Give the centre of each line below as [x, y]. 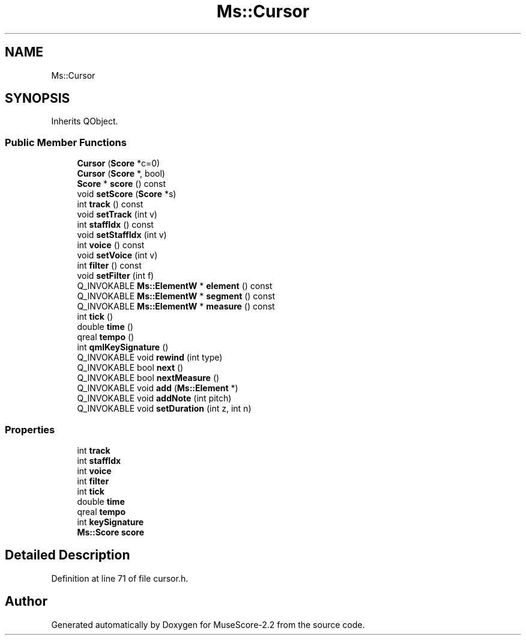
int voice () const [111, 245]
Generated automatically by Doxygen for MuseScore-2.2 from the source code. [208, 624]
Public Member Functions [66, 142]
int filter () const [109, 266]
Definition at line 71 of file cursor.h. [120, 578]
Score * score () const [122, 184]
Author [26, 602]
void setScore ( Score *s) [127, 194]
